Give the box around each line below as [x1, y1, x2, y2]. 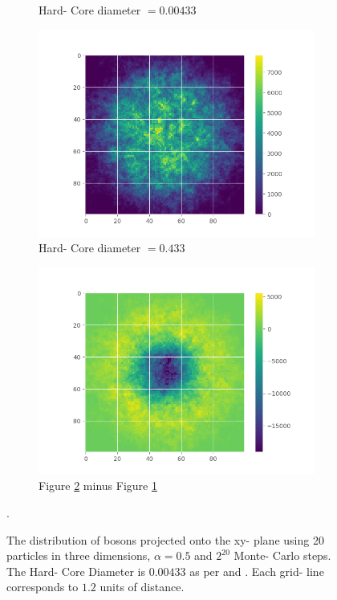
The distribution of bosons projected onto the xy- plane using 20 [6, 531, 324, 548]
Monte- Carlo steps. [233, 547, 331, 564]
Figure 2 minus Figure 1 [39, 477, 157, 494]
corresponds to [6, 578, 79, 595]
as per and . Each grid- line [189, 562, 324, 579]
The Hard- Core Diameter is [6, 562, 146, 579]
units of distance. [99, 578, 185, 595]
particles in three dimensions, [6, 547, 151, 564]
